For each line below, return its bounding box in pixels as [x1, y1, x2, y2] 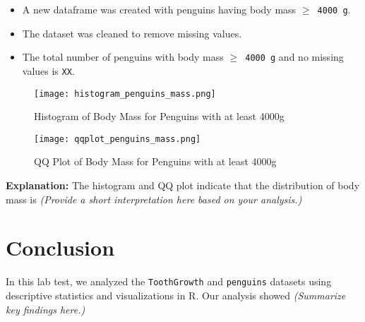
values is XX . [22, 63, 75, 78]
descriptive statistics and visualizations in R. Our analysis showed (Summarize [6, 288, 346, 303]
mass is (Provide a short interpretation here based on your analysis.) [6, 191, 302, 206]
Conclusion [6, 233, 115, 262]
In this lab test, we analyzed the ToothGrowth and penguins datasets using [6, 274, 332, 289]
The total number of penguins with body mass [22, 49, 224, 64]
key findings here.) [6, 302, 85, 316]
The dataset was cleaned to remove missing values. [22, 25, 242, 40]
